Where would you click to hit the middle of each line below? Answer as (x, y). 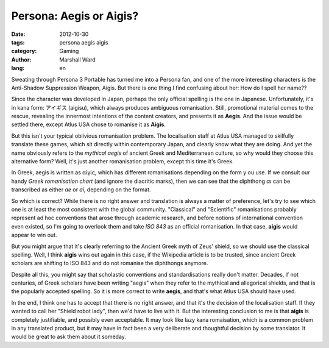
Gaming (69, 51)
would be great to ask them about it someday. (69, 337)
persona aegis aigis (84, 42)
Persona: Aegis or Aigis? (75, 16)
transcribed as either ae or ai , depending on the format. (81, 190)
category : (24, 51)
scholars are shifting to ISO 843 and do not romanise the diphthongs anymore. (110, 263)
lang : (18, 68)
